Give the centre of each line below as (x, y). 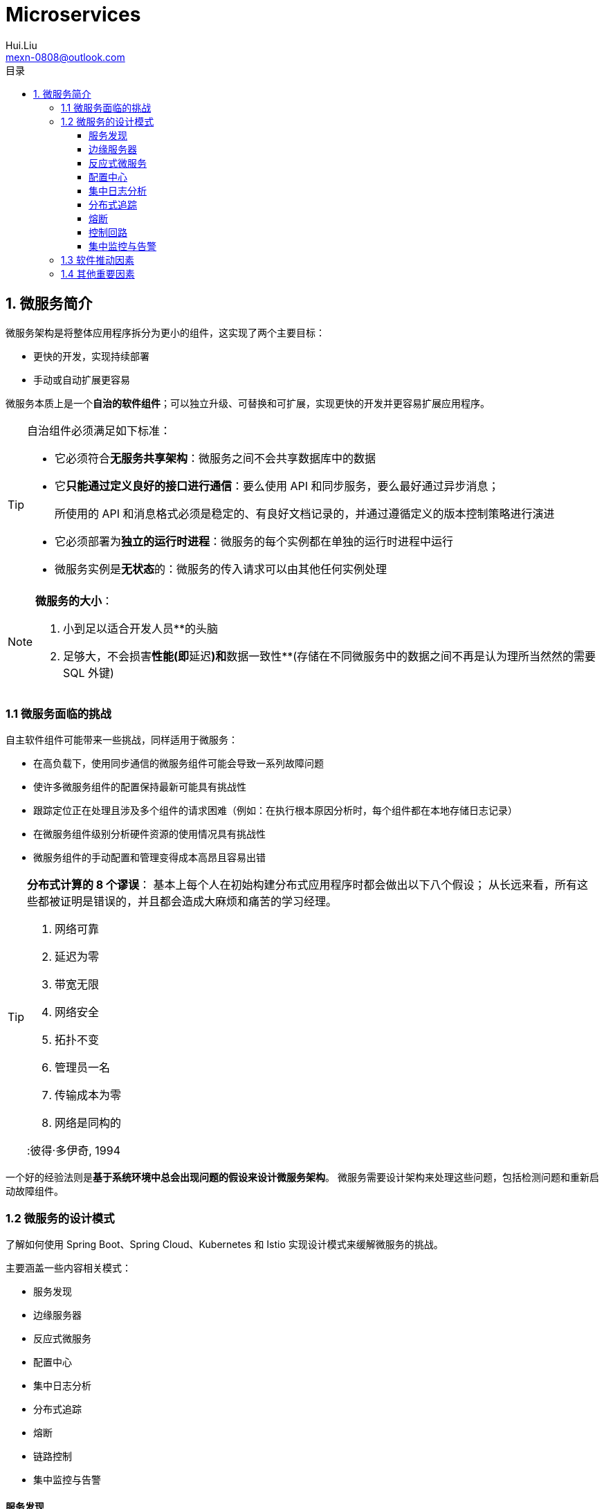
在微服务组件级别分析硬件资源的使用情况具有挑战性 (149, 834)
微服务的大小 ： (74, 600)
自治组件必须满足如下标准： (99, 430)
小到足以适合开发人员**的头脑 (141, 628)
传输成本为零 (88, 1095)
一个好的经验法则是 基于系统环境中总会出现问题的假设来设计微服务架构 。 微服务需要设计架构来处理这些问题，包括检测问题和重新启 (302, 1177)
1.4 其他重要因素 (98, 273)
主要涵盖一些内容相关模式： (68, 1268)
